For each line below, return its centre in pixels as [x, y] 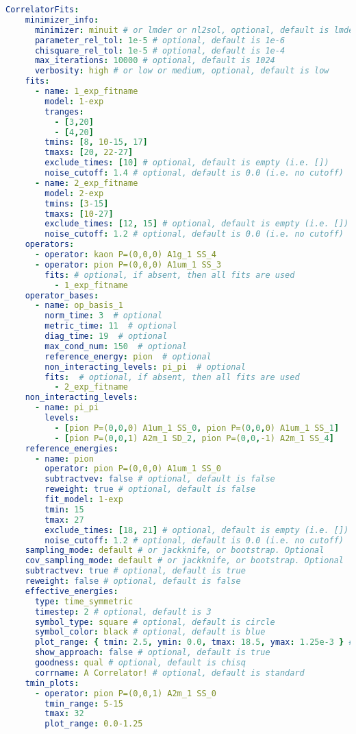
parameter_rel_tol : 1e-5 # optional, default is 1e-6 [160, 40]
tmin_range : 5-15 [84, 703]
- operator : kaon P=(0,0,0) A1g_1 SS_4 [125, 254]
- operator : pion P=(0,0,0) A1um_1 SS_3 [128, 264]
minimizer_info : [62, 20]
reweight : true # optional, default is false [150, 489]
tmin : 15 [64, 509]
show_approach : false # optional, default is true [152, 653]
